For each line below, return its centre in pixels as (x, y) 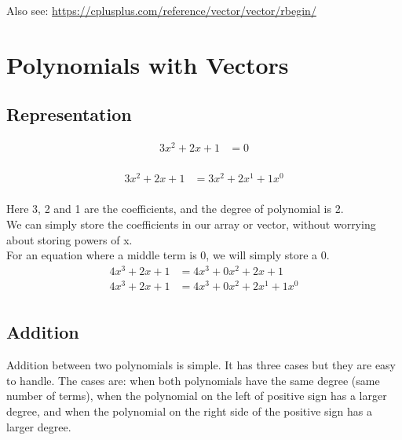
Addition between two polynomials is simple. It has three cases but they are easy (201, 365)
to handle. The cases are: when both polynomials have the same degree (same (193, 380)
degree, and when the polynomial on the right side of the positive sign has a (189, 411)
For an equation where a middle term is (102, 255)
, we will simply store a (262, 255)
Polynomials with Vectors (148, 64)
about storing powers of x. (69, 239)
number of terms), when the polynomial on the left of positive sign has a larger (197, 396)
